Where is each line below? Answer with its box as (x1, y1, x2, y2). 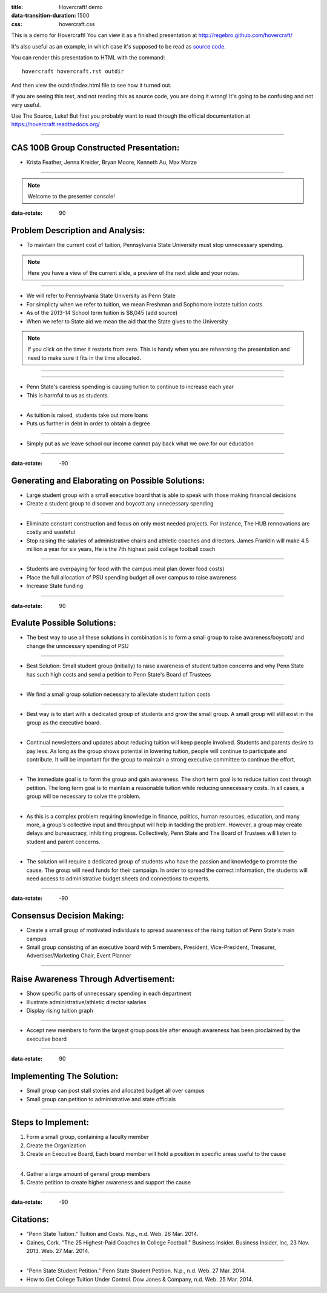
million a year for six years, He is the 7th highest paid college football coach (26, 545, 216, 552)
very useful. (11, 101, 41, 109)
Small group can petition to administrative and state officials (26, 1095, 176, 1102)
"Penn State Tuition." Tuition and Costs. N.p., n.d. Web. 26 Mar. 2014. (26, 1231, 199, 1238)
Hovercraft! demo (59, 4, 103, 10)
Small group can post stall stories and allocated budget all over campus (26, 1087, 205, 1095)
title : (11, 4, 24, 10)
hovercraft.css (59, 20, 95, 27)
